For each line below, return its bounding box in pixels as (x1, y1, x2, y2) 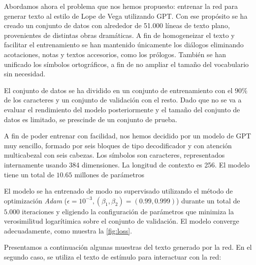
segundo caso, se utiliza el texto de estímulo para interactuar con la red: (4, 252, 222, 262)
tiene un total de (4, 169, 54, 179)
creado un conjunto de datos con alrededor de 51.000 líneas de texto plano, (4, 20, 230, 31)
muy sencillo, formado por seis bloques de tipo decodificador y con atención (4, 140, 232, 150)
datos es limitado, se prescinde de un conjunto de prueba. (4, 114, 177, 124)
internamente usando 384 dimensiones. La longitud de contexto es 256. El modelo (4, 159, 250, 169)
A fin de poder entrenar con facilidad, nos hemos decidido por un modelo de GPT (4, 131, 251, 141)
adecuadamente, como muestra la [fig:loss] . (4, 225, 132, 235)
